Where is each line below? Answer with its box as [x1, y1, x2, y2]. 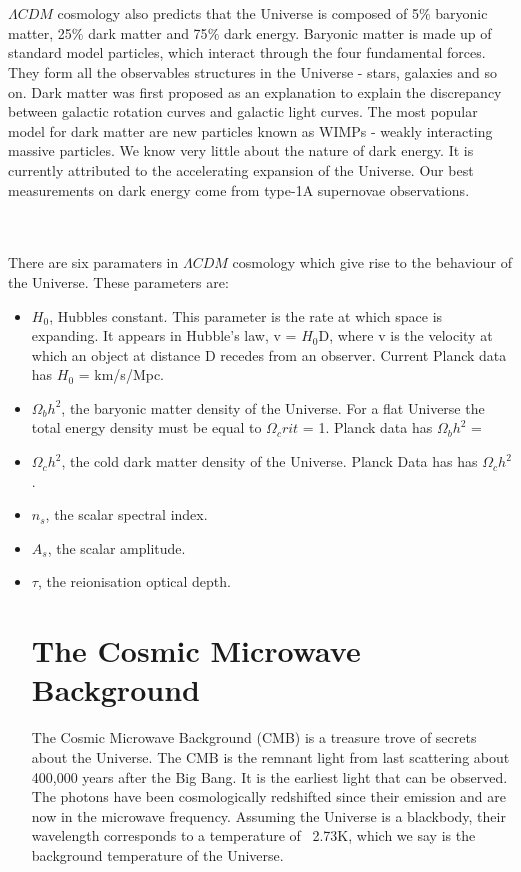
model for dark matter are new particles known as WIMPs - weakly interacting [8, 120, 493, 141]
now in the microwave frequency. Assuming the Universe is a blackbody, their [31, 805, 506, 826]
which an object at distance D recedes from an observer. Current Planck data [31, 344, 507, 365]
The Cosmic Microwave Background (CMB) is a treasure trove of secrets [31, 727, 477, 748]
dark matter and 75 [88, 22, 208, 43]
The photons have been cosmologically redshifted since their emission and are [31, 786, 507, 807]
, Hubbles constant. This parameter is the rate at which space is [49, 305, 443, 326]
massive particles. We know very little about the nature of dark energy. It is [8, 140, 474, 161]
